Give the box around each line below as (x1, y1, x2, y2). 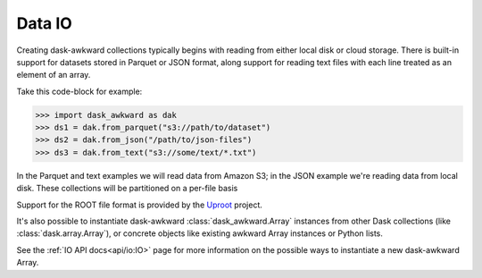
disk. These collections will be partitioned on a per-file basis (16, 183, 238, 194)
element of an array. (16, 70, 91, 80)
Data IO (16, 13, 73, 33)
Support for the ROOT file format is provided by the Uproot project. (16, 199, 263, 210)
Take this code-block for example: (16, 86, 143, 97)
